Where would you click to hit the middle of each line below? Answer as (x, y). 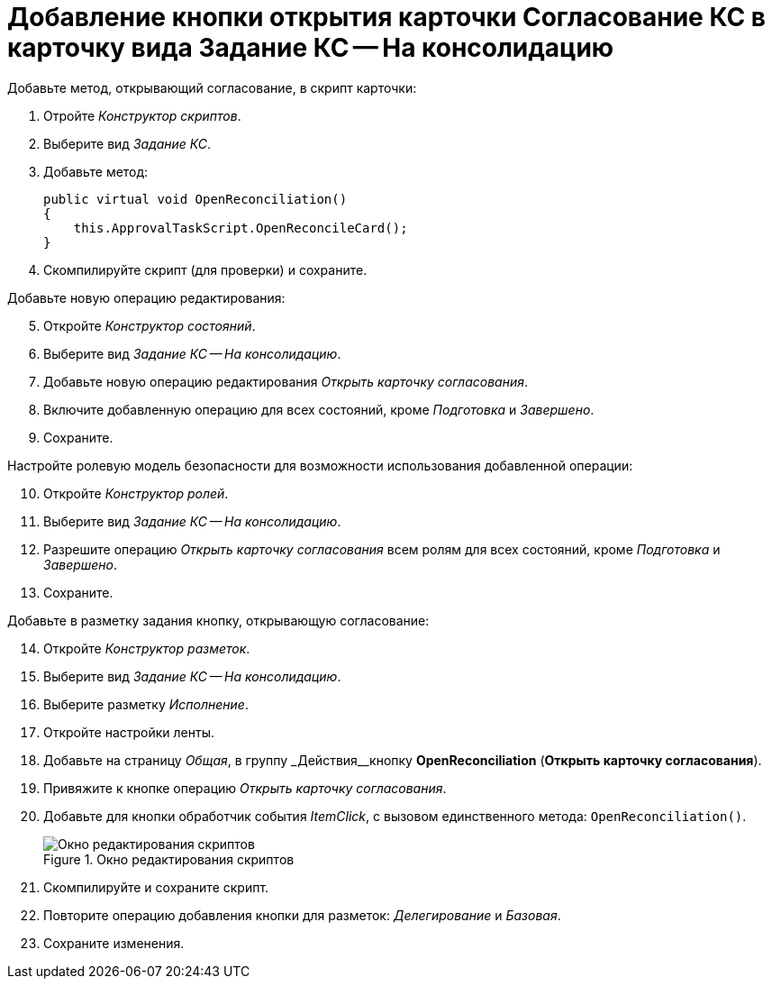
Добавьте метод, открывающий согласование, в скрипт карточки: (212, 87)
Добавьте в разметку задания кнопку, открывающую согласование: (218, 620)
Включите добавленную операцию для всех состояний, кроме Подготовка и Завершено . (319, 409)
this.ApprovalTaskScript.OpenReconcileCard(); (241, 228)
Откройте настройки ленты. (129, 732)
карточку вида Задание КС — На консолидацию (311, 48)
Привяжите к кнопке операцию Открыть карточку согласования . (245, 788)
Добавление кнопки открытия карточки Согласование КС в (386, 17)
